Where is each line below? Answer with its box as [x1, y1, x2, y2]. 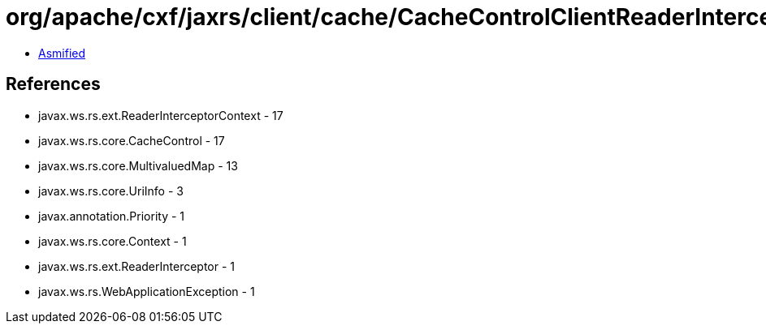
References [6, 74, 101, 95]
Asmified [38, 45, 86, 60]
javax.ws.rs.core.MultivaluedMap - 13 [38, 158, 238, 173]
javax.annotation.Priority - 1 [38, 208, 185, 223]
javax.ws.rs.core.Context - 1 [38, 234, 187, 248]
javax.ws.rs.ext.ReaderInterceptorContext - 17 [38, 108, 283, 122]
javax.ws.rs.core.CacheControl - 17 [38, 133, 225, 148]
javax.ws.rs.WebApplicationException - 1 [38, 284, 255, 298]
